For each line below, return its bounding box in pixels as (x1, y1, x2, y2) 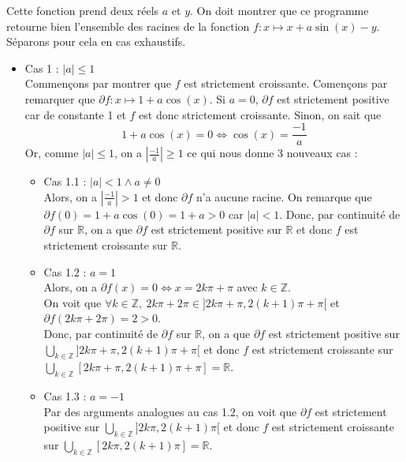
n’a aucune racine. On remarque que (196, 188, 372, 205)
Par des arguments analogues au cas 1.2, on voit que (43, 403, 297, 419)
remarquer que (24, 90, 95, 107)
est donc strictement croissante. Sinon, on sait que (139, 106, 382, 122)
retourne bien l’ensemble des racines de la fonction (6, 17, 250, 34)
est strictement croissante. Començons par (184, 75, 388, 92)
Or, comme (24, 145, 79, 161)
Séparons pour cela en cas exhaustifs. (6, 33, 186, 50)
